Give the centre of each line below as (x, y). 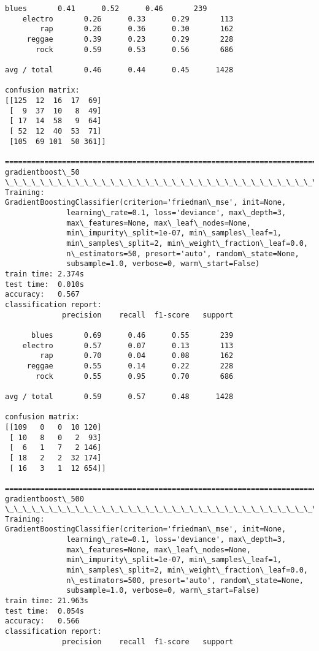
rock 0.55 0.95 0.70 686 (135, 376)
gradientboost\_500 (44, 499)
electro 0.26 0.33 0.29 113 (128, 19)
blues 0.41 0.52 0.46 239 (106, 9)
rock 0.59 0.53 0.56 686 (135, 49)
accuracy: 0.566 (42, 621)
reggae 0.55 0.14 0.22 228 (130, 366)
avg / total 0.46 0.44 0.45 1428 (119, 70)
